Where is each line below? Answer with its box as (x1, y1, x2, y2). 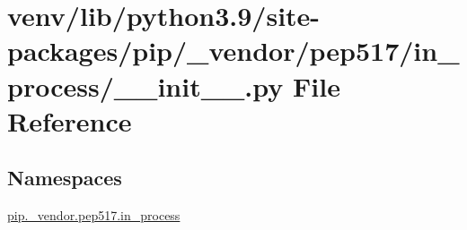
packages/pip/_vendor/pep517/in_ (7, 32, 460, 69)
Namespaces (7, 164, 122, 192)
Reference (7, 102, 132, 139)
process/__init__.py (7, 67, 284, 104)
